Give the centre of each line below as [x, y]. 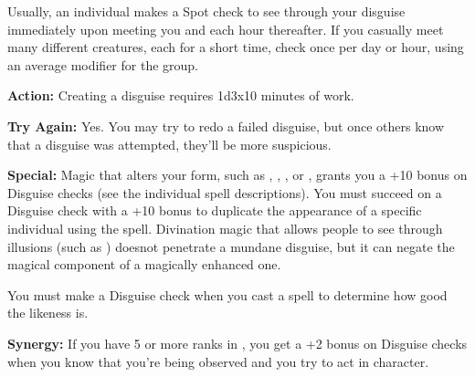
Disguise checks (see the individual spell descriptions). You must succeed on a [225, 192]
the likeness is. [48, 313]
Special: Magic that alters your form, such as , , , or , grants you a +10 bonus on [237, 175]
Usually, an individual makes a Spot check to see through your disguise [206, 11]
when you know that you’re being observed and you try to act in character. [218, 361]
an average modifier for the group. [103, 64]
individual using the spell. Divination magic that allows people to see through [225, 228]
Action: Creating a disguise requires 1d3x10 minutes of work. [181, 95]
